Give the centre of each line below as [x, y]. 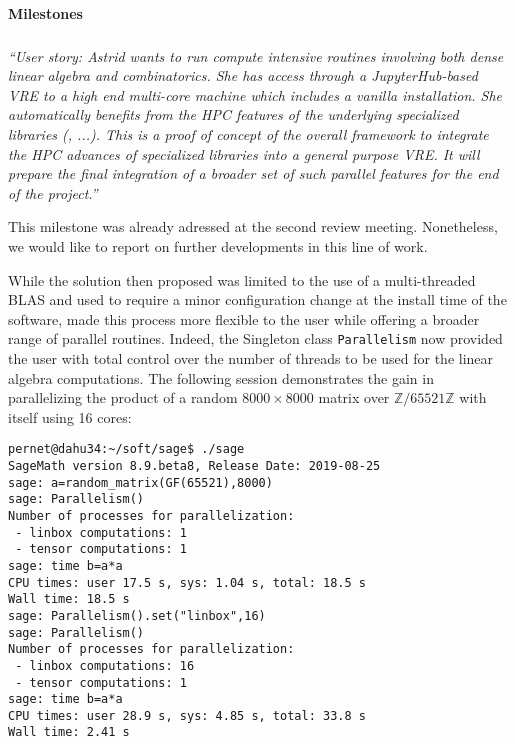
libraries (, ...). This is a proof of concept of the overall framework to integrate [248, 133]
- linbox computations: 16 [105, 665]
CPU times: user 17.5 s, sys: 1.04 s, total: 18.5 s [187, 582]
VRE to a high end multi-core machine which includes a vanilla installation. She [255, 94]
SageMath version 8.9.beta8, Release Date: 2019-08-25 [194, 465]
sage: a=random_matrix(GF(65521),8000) [140, 482]
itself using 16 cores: [70, 416]
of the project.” [53, 192]
